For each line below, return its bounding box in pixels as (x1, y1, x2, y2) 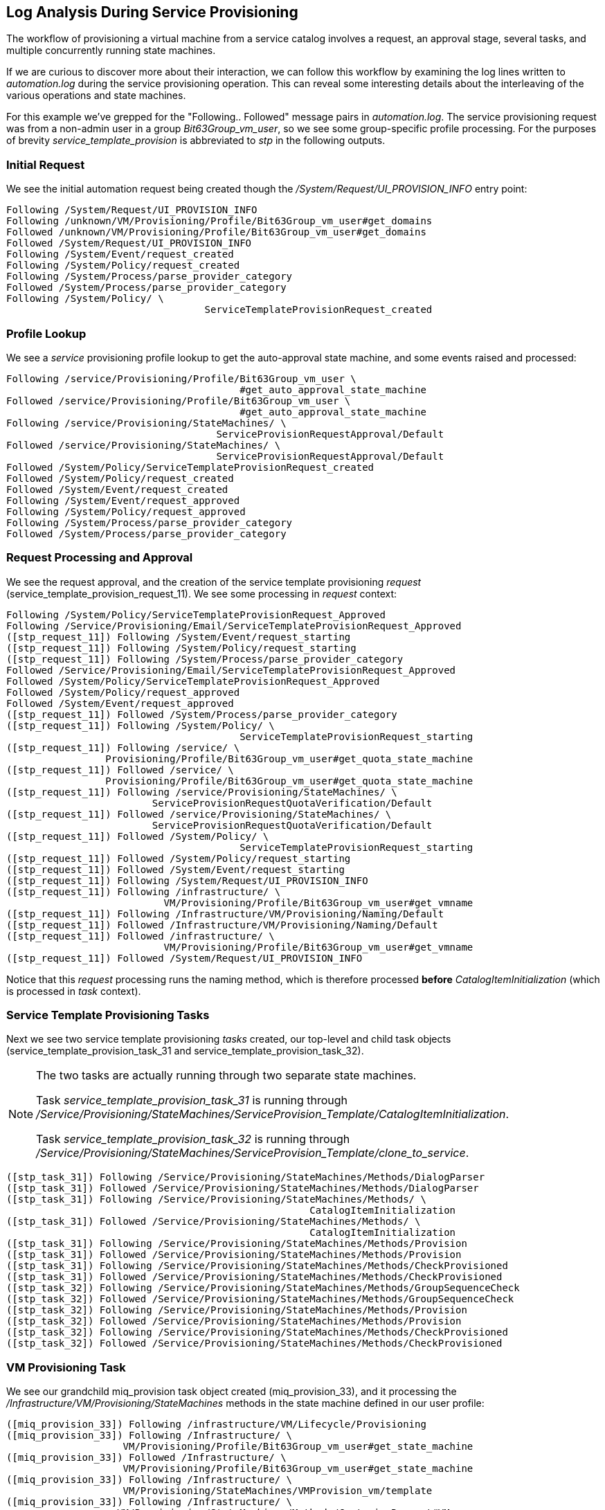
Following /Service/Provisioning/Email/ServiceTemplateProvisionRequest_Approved (6, 620, 462, 631)
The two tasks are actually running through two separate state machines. (36, 1068, 417, 1083)
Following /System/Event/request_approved (6, 494, 240, 506)
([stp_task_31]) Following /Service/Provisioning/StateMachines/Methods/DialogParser (6, 1171, 485, 1183)
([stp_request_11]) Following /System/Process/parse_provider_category (6, 653, 404, 665)
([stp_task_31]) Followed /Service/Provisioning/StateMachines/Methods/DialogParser (6, 1183, 479, 1194)
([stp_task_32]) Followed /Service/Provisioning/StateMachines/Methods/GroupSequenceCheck (6, 1293, 514, 1305)
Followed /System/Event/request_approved (6, 697, 234, 709)
